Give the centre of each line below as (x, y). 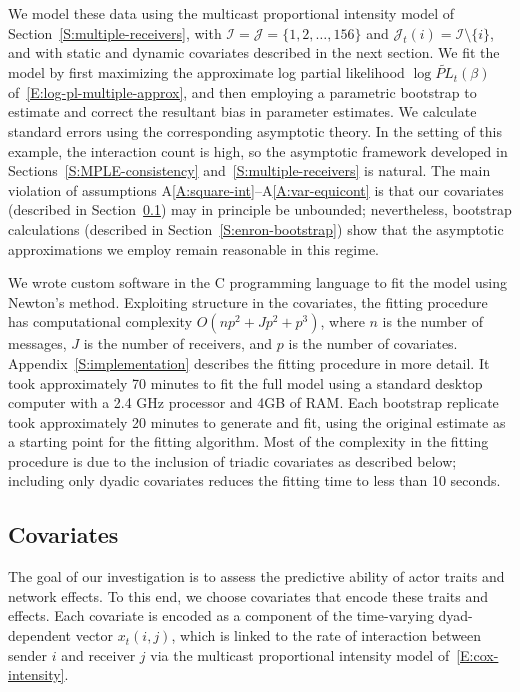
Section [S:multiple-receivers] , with (115, 32)
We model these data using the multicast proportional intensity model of (231, 13)
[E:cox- (477, 654)
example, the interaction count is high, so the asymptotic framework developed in (258, 150)
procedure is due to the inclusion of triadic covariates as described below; (232, 460)
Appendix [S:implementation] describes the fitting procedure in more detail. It (249, 362)
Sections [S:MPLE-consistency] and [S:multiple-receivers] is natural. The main (249, 170)
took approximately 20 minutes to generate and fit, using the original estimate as (257, 421)
